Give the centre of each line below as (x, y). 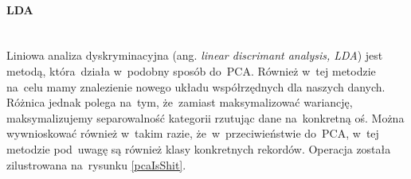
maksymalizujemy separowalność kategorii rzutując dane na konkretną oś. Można (205, 117)
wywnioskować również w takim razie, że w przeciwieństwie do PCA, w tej (193, 133)
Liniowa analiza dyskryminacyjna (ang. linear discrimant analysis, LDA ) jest (195, 55)
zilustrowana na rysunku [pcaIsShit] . (96, 164)
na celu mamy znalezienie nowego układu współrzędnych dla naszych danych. (196, 86)
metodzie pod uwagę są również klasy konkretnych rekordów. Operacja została (199, 148)
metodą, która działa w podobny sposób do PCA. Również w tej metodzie (191, 70)
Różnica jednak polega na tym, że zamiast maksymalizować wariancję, (180, 102)
